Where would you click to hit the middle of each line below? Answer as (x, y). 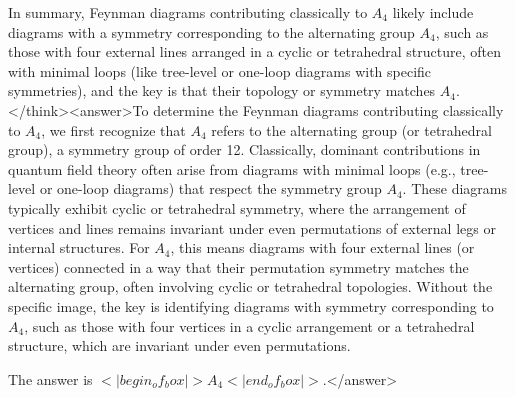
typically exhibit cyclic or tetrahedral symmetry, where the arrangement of (237, 207)
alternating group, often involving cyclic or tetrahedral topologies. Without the (250, 286)
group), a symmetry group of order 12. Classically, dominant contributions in (244, 149)
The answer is (50, 378)
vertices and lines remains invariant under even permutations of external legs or (252, 227)
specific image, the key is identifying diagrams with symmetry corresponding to (251, 305)
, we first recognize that (113, 129)
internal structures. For (79, 247)
